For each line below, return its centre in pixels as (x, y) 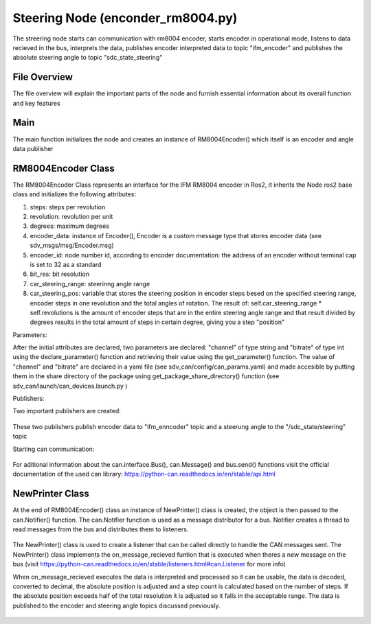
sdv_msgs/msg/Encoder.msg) (72, 245)
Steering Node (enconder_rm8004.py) (125, 18)
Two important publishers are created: (67, 411)
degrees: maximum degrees (70, 226)
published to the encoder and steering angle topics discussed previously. (116, 605)
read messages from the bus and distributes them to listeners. (101, 529)
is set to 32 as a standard (66, 264)
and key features (37, 103)
